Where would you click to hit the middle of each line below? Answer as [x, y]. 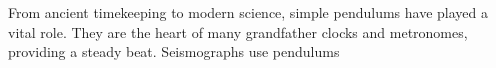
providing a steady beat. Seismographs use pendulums [174, 51]
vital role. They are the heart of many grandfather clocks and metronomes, [238, 31]
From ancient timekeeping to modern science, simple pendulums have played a [248, 12]
